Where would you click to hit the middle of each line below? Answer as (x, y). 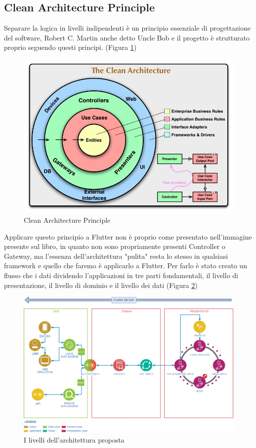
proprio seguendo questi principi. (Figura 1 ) (70, 47)
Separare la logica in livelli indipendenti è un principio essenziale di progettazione (127, 28)
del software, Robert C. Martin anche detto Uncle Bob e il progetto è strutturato (127, 37)
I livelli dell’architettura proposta (74, 440)
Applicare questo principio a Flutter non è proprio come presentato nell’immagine (128, 236)
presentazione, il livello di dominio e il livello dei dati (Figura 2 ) (101, 285)
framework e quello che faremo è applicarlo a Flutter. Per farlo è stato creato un (126, 265)
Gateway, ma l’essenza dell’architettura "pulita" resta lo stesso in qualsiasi (116, 256)
